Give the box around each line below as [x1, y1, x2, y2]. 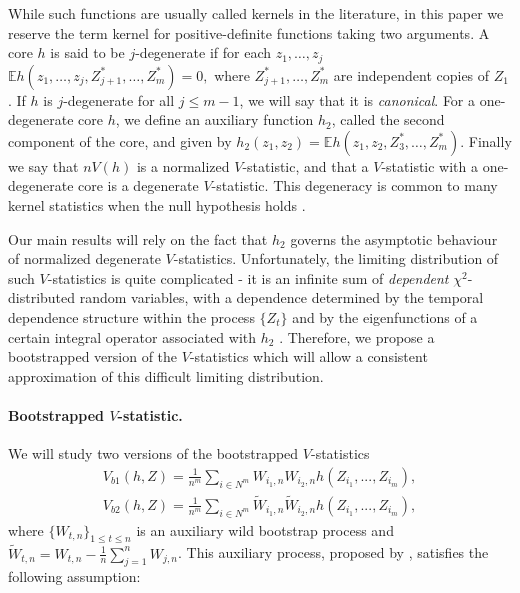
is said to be [50, 42, 125, 63]
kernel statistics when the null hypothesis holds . [8, 195, 306, 216]
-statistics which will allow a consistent [189, 346, 428, 367]
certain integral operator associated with [8, 326, 257, 347]
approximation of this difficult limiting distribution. [8, 365, 324, 386]
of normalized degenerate [8, 248, 161, 269]
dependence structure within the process [8, 306, 255, 327]
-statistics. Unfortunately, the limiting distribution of [173, 248, 499, 269]
